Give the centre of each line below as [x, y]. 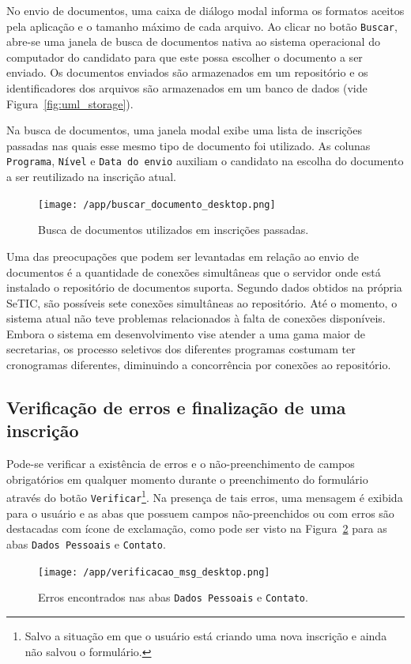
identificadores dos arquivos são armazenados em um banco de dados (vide [187, 88]
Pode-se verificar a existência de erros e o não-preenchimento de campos [181, 464]
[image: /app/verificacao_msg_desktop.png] [154, 572]
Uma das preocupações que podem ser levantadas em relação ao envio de [183, 256]
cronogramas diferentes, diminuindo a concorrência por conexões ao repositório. [199, 365]
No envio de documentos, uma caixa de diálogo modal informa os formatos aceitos [205, 10]
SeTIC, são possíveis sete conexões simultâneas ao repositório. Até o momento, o [202, 302]
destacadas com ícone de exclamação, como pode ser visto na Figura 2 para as [197, 528]
